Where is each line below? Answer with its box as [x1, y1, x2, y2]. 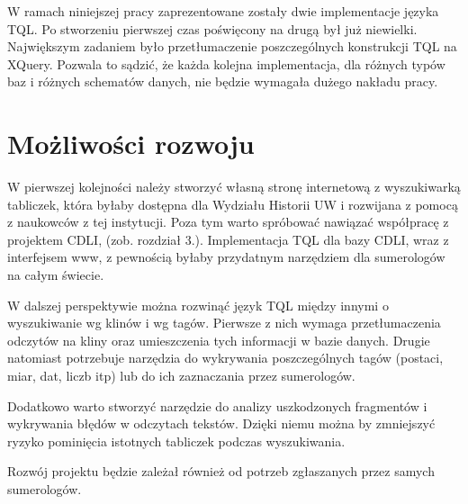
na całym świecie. [7, 265, 104, 284]
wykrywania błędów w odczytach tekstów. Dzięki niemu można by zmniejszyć [7, 414, 436, 433]
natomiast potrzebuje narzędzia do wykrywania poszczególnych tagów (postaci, [7, 348, 444, 367]
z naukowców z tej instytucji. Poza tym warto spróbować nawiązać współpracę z [7, 212, 449, 231]
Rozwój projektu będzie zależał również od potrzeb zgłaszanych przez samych [7, 462, 435, 481]
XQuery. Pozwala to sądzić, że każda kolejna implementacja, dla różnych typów [7, 54, 445, 73]
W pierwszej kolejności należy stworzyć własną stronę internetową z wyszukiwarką [7, 177, 461, 196]
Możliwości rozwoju [7, 125, 255, 162]
